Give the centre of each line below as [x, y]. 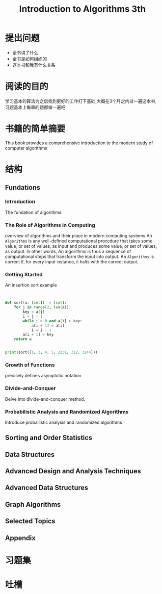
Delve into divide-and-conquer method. [45, 399]
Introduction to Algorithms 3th [82, 9]
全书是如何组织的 [29, 59]
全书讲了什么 [25, 52]
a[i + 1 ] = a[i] [48, 325]
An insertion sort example [31, 285]
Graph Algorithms [33, 504]
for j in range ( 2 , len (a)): [42, 308]
